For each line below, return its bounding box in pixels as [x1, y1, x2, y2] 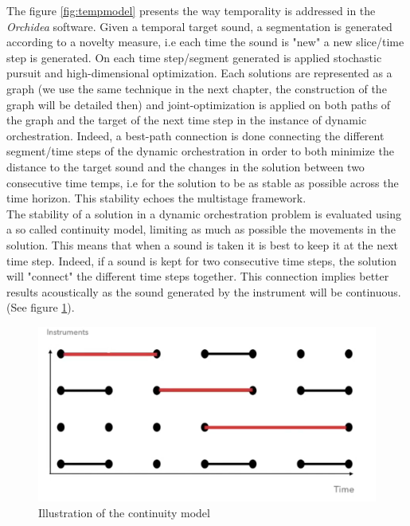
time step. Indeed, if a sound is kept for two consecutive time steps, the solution [6, 252, 397, 269]
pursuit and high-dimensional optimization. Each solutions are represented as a [6, 65, 392, 81]
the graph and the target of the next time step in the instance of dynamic [6, 112, 367, 128]
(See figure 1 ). [6, 299, 75, 316]
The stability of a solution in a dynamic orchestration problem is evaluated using [6, 205, 401, 222]
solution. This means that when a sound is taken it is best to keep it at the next [6, 236, 399, 253]
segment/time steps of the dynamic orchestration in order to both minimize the [6, 143, 394, 159]
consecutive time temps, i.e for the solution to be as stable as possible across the [6, 174, 399, 190]
